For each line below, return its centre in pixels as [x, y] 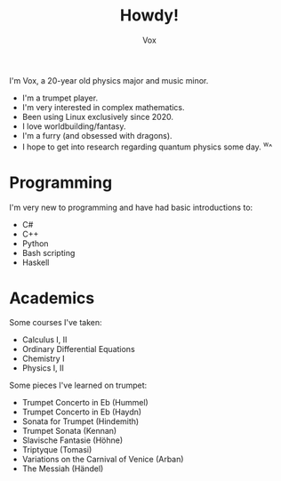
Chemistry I [43, 359]
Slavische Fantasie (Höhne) [72, 440]
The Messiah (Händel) [63, 469]
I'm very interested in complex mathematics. [103, 107]
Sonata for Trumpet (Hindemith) [80, 421]
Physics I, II [43, 368]
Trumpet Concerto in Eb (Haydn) [82, 412]
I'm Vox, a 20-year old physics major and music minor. [109, 80]
